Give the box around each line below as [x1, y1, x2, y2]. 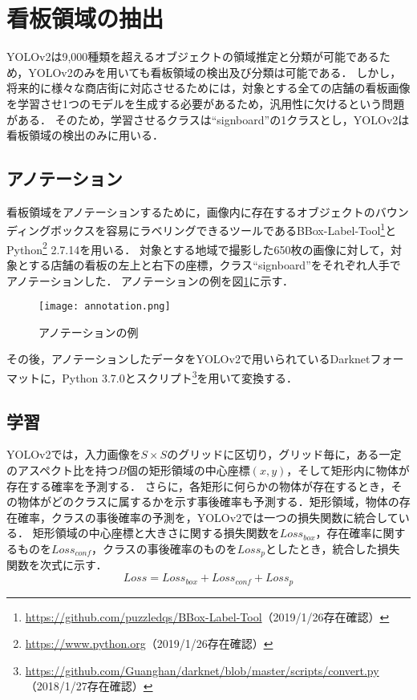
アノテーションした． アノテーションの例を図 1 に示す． [6, 272, 294, 289]
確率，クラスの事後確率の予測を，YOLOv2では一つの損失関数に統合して [17, 508, 399, 525]
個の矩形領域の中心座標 [126, 462, 250, 479]
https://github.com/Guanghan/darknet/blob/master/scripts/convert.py [25, 662, 379, 678]
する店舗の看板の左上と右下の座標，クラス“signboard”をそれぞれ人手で [28, 256, 401, 273]
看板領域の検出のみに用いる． [6, 127, 164, 144]
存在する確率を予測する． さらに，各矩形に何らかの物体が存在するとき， [6, 477, 391, 494]
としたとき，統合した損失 [265, 540, 400, 557]
